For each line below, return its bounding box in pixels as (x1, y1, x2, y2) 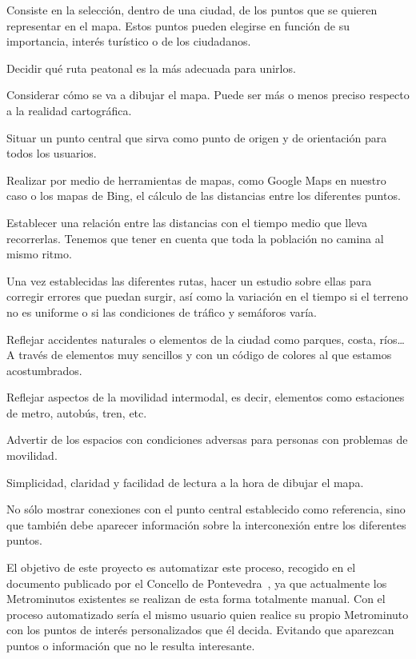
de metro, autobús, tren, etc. (6, 404, 147, 421)
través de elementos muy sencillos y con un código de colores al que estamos (18, 346, 392, 363)
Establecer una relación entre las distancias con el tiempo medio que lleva (6, 214, 367, 230)
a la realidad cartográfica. (6, 102, 132, 118)
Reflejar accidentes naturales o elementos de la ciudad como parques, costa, (6, 330, 376, 347)
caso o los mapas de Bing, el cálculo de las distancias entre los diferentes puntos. (6, 187, 401, 204)
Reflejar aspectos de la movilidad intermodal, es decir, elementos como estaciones (6, 389, 405, 405)
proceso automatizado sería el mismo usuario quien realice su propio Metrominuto (6, 605, 409, 622)
